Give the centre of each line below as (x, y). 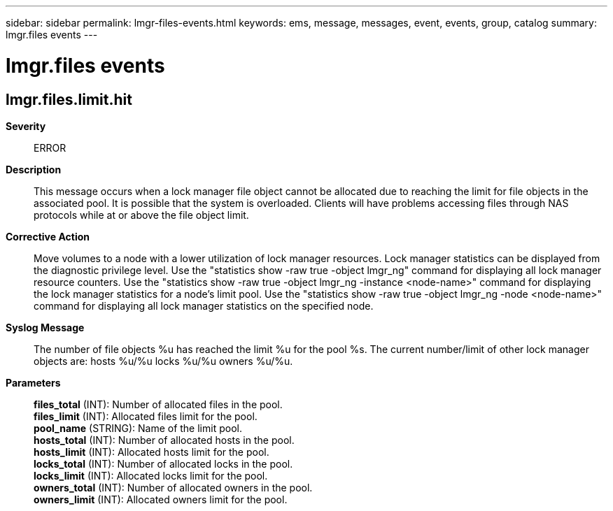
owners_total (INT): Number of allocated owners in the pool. (173, 487)
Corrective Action (48, 236)
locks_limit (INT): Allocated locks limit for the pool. (151, 475)
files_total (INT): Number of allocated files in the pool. (158, 404)
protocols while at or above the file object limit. (141, 215)
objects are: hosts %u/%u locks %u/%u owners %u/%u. (163, 361)
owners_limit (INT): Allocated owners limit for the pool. (161, 499)
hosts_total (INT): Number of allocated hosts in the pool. (164, 440)
